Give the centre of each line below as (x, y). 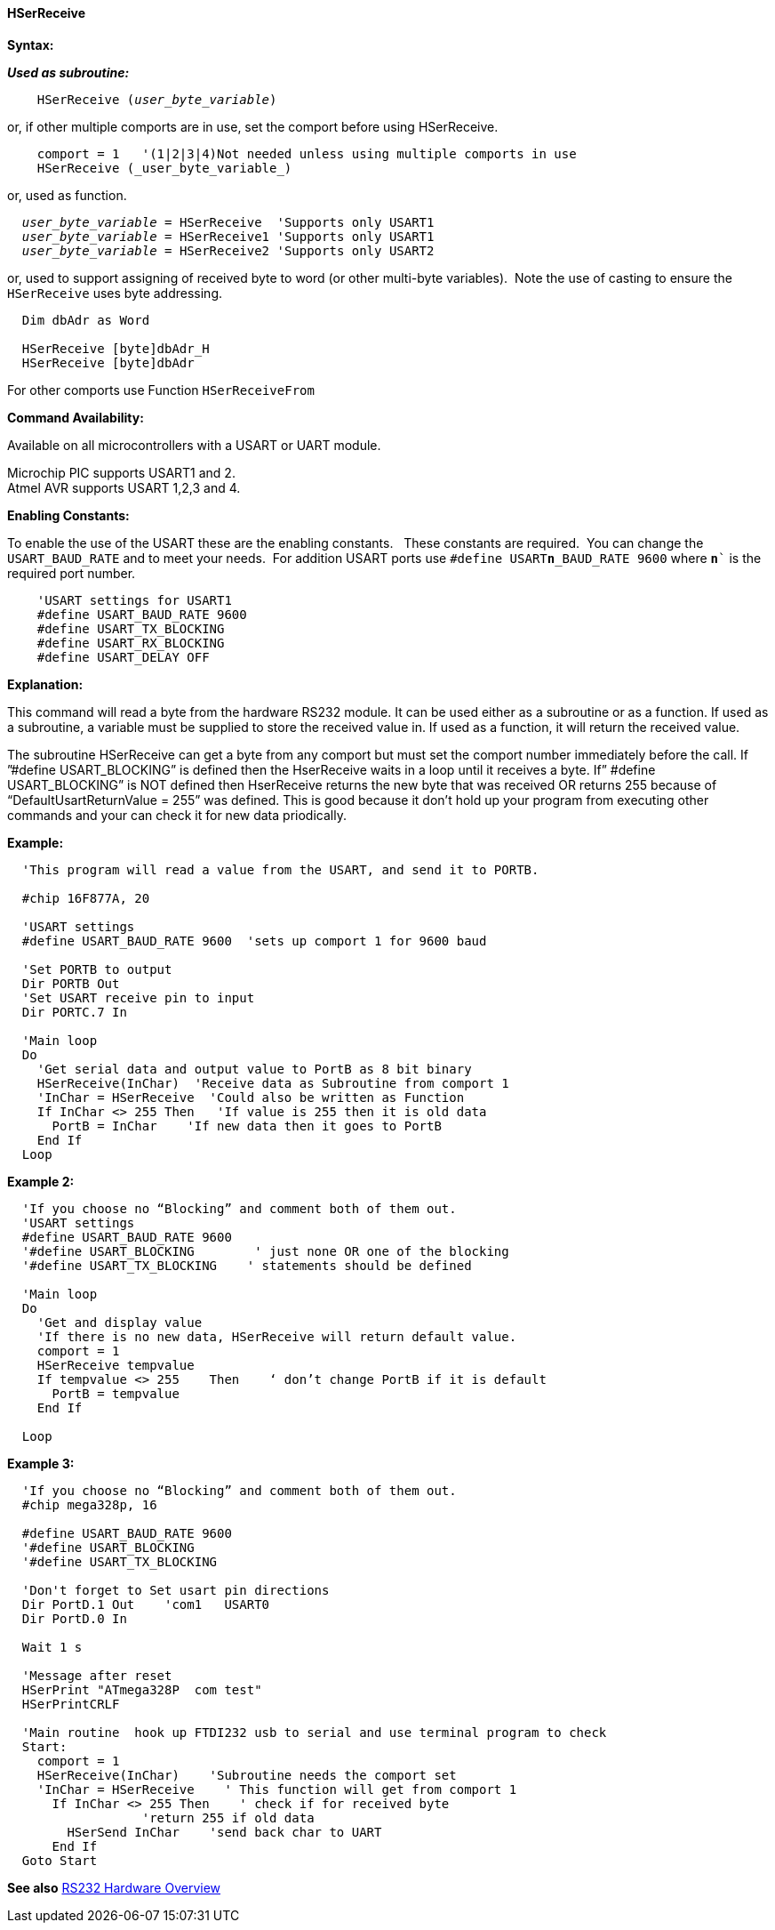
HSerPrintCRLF (71, 1704)
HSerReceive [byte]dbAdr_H (116, 348)
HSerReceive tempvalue (116, 1365)
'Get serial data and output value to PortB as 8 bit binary (254, 1069)
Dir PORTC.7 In (74, 1012)
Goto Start (60, 1860)
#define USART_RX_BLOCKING (131, 643)
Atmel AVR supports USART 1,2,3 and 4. (124, 487)
